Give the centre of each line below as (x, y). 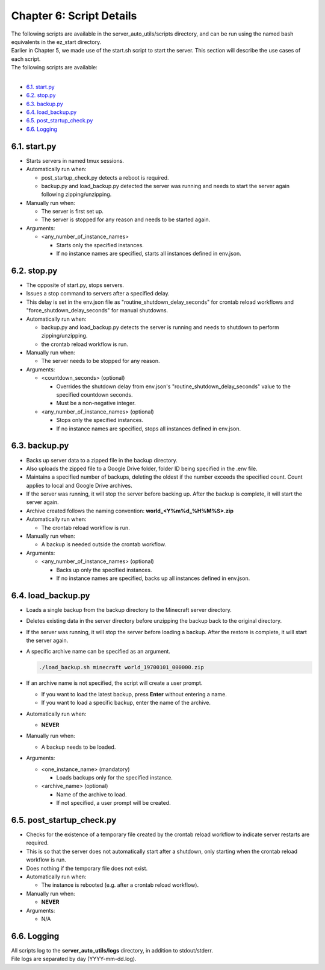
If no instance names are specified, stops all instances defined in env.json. (148, 429)
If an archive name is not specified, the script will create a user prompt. (114, 683)
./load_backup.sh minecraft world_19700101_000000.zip (121, 667)
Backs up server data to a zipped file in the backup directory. (102, 460)
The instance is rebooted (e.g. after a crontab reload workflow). (120, 885)
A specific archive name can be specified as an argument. (98, 652)
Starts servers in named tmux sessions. (75, 160)
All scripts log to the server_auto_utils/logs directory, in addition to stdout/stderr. (112, 950)
